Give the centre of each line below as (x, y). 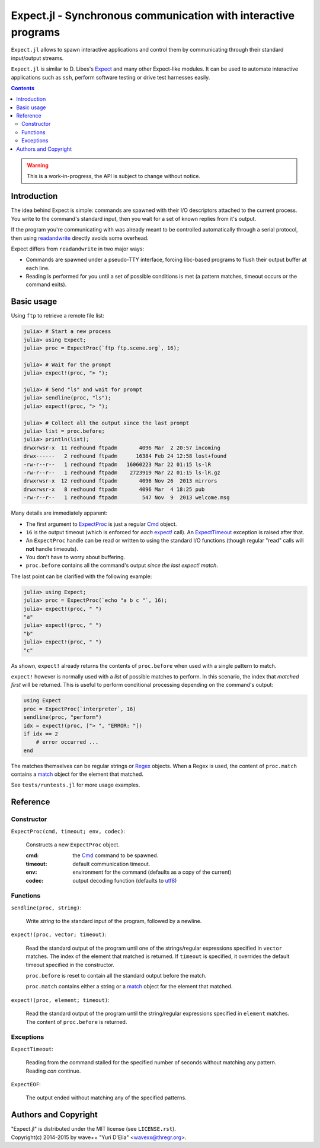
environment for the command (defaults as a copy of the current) (152, 872)
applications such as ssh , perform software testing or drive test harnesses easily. (111, 77)
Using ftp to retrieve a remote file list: (58, 316)
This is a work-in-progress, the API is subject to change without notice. (114, 176)
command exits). (46, 284)
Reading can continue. (53, 1071)
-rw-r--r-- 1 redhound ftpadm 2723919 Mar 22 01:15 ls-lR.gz (122, 472)
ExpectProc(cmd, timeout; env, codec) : (68, 831)
